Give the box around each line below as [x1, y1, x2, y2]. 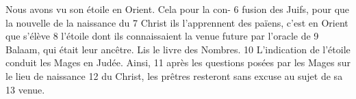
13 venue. [5, 82, 45, 96]
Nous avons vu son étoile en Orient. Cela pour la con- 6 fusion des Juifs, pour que [5, 2, 350, 16]
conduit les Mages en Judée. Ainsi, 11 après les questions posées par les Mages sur [5, 55, 351, 70]
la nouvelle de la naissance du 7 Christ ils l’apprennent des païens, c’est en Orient [5, 15, 348, 29]
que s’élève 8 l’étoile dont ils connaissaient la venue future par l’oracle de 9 [5, 29, 319, 43]
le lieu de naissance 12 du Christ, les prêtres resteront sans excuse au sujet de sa [5, 68, 343, 83]
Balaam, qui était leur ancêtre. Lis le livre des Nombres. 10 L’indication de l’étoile [5, 42, 351, 56]
